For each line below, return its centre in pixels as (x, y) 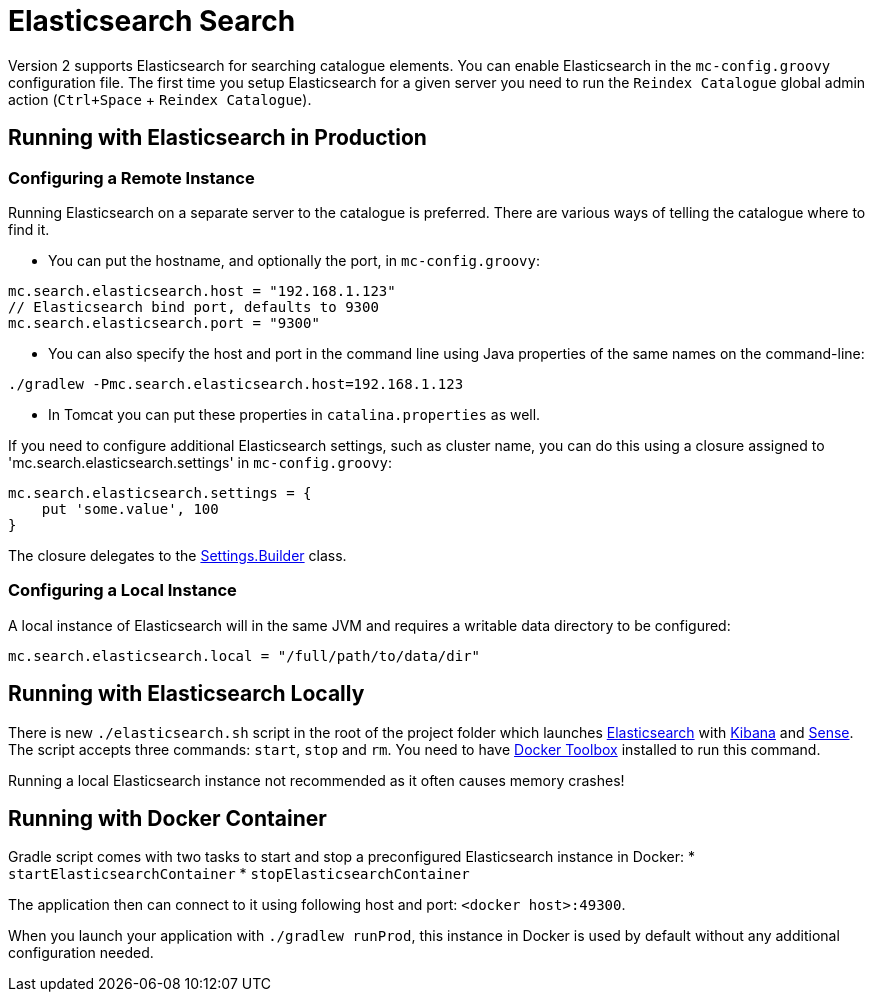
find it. (29, 229)
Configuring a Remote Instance (131, 177)
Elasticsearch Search (152, 21)
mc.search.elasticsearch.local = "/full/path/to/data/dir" (244, 655)
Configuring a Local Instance (122, 590)
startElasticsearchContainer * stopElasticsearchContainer (239, 874)
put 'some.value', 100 (130, 508)
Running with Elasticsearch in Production (217, 138)
